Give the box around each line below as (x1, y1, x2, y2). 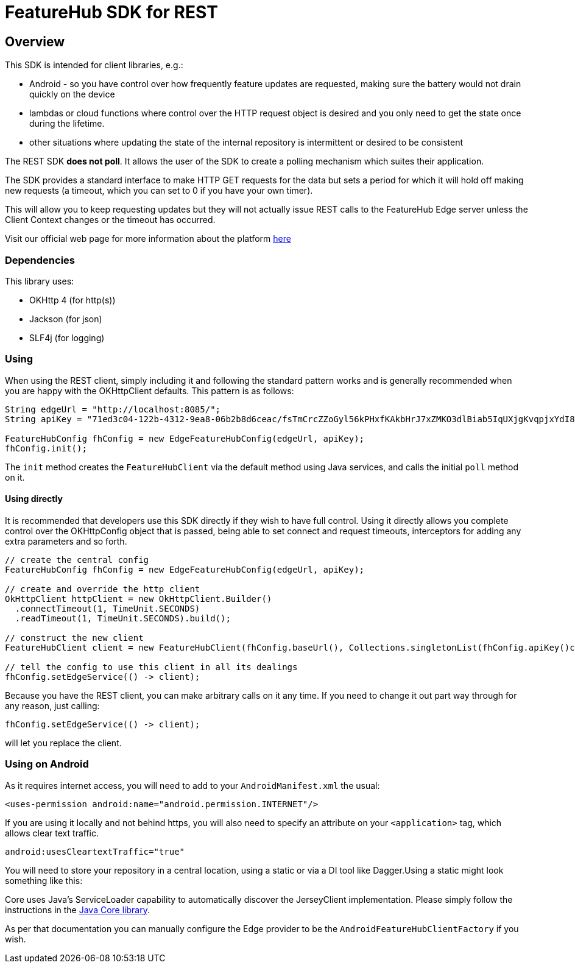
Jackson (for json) (29, 313, 102, 324)
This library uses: (5, 275, 74, 286)
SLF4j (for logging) (29, 332, 105, 343)
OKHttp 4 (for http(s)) (29, 294, 116, 305)
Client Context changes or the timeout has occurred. (5, 214, 216, 225)
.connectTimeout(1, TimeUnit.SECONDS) (15, 603, 200, 613)
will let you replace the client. (5, 737, 122, 748)
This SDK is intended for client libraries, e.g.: (5, 60, 183, 71)
